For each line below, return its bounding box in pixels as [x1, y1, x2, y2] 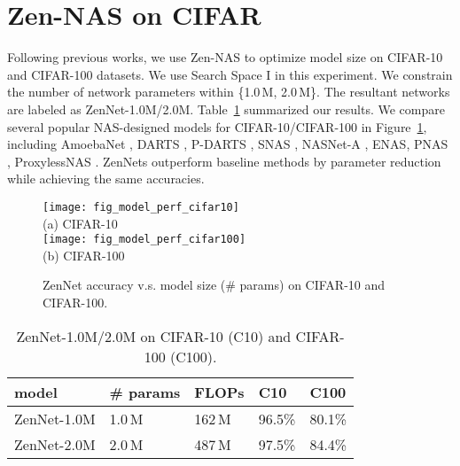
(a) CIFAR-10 [43, 214, 118, 232]
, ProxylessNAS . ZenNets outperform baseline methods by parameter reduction [7, 151, 441, 170]
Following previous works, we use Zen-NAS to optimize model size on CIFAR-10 [7, 48, 443, 66]
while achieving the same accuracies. [7, 169, 205, 188]
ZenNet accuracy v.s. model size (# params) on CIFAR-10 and [43, 276, 386, 294]
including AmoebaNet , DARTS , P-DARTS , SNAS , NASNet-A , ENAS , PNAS [7, 135, 448, 153]
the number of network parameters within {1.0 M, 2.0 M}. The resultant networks [7, 82, 450, 101]
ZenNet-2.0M [14, 433, 96, 454]
